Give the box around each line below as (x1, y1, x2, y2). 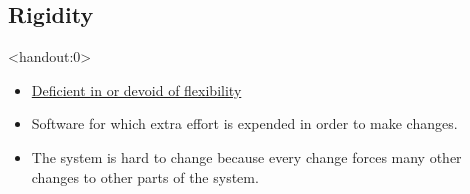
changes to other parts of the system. (31, 166, 259, 187)
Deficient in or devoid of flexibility (31, 79, 242, 100)
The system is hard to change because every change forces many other (31, 146, 462, 167)
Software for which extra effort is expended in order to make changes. (31, 113, 458, 134)
